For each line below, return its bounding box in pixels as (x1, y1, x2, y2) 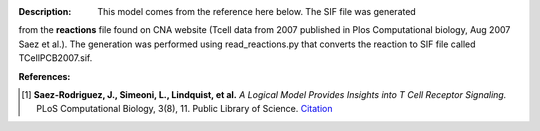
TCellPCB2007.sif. (18, 52, 93, 64)
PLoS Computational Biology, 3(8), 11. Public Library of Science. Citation (36, 103, 333, 115)
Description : (18, 6, 72, 17)
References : (18, 70, 71, 82)
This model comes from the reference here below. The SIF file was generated (97, 6, 417, 17)
